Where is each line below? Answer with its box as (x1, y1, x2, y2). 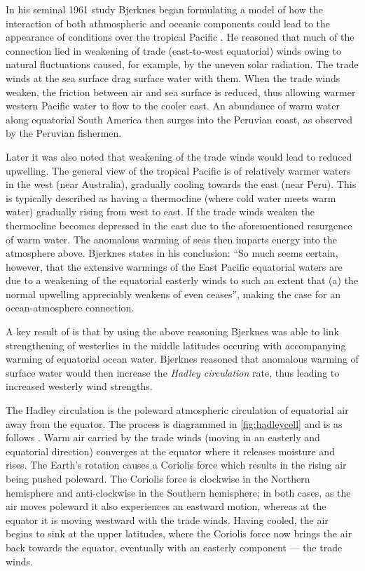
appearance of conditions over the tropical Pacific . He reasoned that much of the (6, 29, 354, 44)
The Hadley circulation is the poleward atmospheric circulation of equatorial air (6, 403, 349, 417)
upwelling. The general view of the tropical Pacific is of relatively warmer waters (6, 163, 351, 177)
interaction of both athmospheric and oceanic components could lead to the (6, 15, 331, 30)
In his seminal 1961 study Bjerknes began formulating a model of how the (6, 2, 323, 16)
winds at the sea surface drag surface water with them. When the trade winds (6, 70, 340, 85)
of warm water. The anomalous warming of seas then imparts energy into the (6, 231, 337, 246)
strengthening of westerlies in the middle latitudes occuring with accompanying (6, 337, 346, 352)
